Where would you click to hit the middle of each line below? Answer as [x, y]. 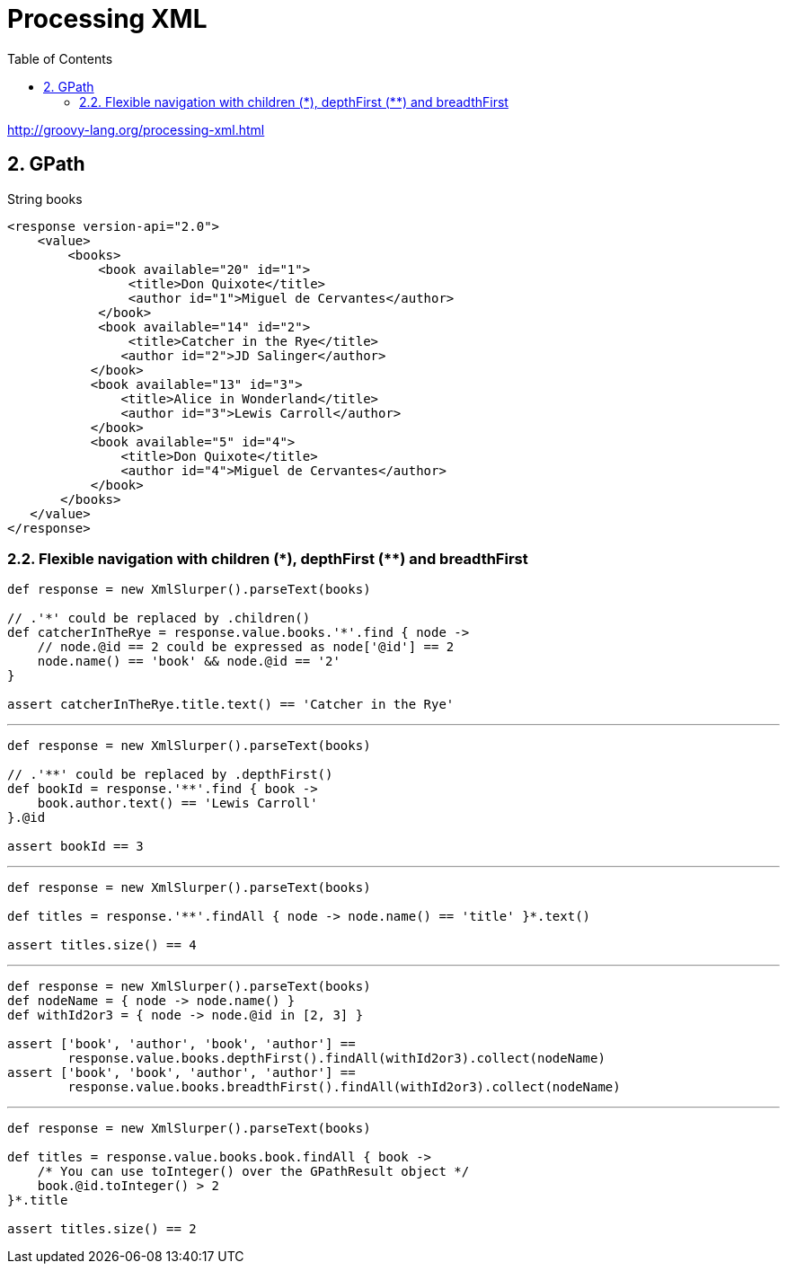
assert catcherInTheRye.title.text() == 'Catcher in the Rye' [231, 705]
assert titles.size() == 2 [102, 1229]
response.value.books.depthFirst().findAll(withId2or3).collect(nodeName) [336, 1059]
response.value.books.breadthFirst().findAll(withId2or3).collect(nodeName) [344, 1087]
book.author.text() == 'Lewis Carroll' [177, 803]
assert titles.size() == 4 [102, 945]
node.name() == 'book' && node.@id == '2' [189, 662]
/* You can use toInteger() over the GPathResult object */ [253, 1172]
